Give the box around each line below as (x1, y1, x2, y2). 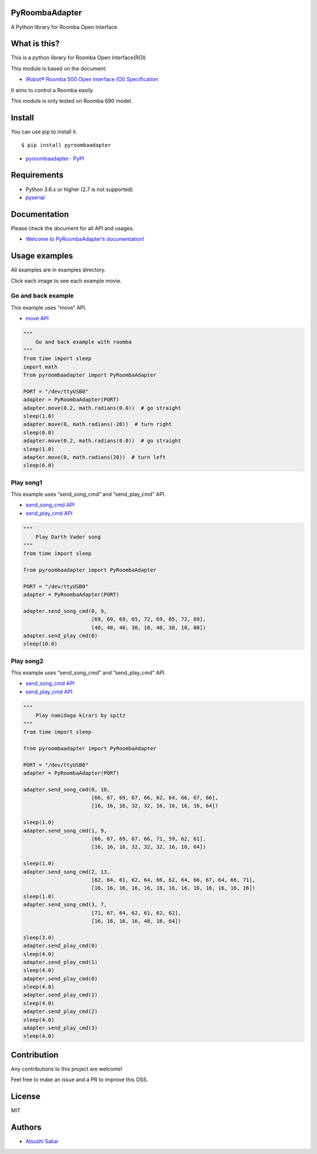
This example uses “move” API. (11, 304, 87, 311)
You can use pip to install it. (11, 128, 77, 135)
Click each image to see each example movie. (11, 277, 122, 284)
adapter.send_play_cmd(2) (23, 1008, 98, 1015)
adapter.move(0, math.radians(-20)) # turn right (23, 421, 173, 428)
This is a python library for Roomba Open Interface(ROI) (11, 54, 146, 61)
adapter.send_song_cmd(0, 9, (23, 608, 107, 614)
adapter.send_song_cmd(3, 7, (23, 901, 107, 908)
